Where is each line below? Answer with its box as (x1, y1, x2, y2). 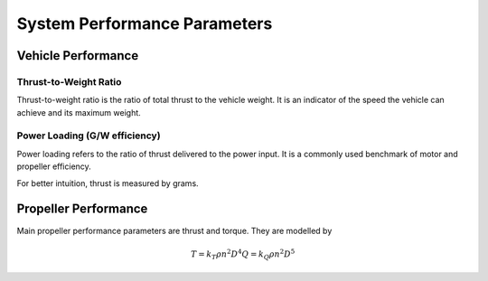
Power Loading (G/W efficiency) (16, 129, 162, 142)
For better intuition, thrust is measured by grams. (16, 177, 199, 189)
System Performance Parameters (16, 14, 273, 33)
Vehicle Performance (16, 48, 139, 63)
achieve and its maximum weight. (16, 107, 142, 117)
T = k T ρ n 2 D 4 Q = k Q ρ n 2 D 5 (191, 248, 296, 261)
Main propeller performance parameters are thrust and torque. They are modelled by (16, 225, 333, 236)
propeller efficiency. (16, 161, 92, 172)
